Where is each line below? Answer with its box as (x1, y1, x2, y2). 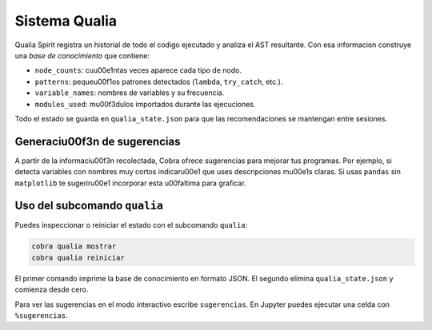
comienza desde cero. (14, 284, 89, 295)
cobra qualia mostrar (31, 242, 117, 251)
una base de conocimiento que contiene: (14, 50, 150, 60)
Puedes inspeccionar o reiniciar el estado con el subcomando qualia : (14, 221, 248, 230)
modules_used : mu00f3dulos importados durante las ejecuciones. (34, 99, 256, 109)
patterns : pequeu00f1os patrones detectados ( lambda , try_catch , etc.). (34, 77, 283, 86)
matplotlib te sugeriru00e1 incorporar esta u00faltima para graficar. (14, 178, 247, 188)
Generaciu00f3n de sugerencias (14, 134, 181, 148)
